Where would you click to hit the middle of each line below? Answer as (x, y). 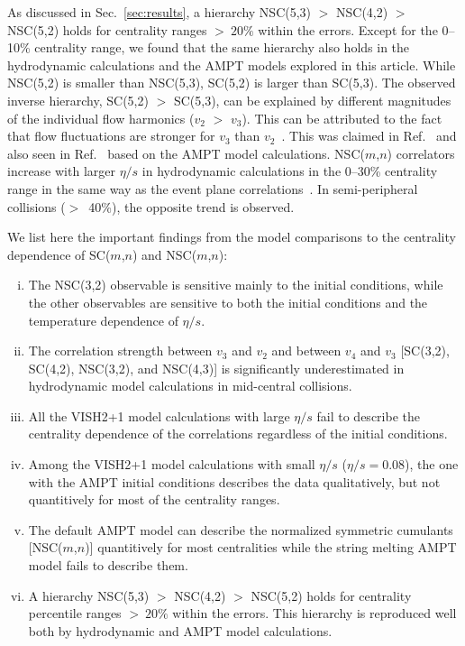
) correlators (421, 153)
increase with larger (61, 171)
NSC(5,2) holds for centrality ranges (107, 29)
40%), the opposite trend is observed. (191, 206)
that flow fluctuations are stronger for (111, 136)
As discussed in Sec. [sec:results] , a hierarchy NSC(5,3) (160, 12)
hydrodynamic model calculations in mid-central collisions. (190, 386)
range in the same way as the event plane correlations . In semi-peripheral (213, 188)
